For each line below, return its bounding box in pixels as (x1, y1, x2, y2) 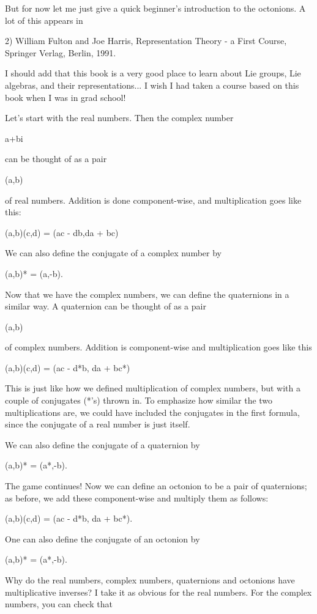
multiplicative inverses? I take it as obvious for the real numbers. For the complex (5, 585, 312, 598)
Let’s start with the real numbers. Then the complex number (5, 111, 234, 124)
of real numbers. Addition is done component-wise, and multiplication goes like (5, 193, 302, 206)
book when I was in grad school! (5, 91, 126, 103)
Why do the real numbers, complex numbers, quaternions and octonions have (5, 574, 295, 586)
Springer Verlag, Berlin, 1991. (5, 46, 116, 59)
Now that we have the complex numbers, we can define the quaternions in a (5, 287, 289, 300)
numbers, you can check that (5, 597, 113, 610)
